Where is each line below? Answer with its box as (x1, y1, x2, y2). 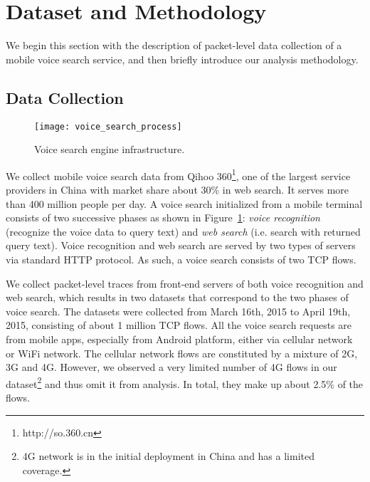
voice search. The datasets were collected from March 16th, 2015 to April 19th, (6, 303, 351, 318)
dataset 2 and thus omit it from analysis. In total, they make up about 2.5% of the (6, 374, 364, 391)
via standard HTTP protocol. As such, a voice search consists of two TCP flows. (6, 251, 356, 266)
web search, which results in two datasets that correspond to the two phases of (6, 290, 349, 305)
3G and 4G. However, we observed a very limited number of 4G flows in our (6, 360, 337, 374)
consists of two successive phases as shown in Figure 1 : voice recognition (6, 210, 320, 225)
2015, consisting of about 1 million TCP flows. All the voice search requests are (6, 318, 352, 332)
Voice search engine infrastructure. (34, 142, 185, 157)
